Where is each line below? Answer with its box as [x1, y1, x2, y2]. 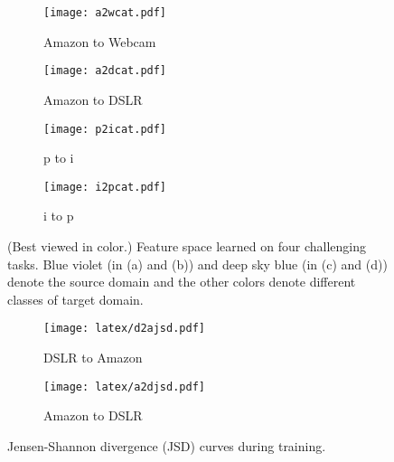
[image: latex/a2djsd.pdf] [43, 380, 205, 393]
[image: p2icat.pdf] [43, 122, 167, 136]
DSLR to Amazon [43, 348, 143, 367]
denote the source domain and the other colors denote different [7, 272, 356, 291]
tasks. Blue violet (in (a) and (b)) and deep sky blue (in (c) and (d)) [7, 254, 388, 273]
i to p [43, 206, 74, 225]
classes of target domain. [7, 289, 144, 308]
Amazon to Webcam [43, 32, 156, 51]
